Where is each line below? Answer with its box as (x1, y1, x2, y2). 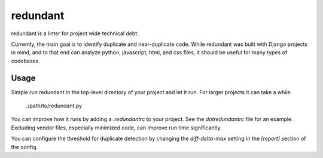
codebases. (11, 57, 40, 64)
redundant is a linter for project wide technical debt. (11, 30, 139, 37)
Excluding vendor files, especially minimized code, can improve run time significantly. (11, 124, 222, 131)
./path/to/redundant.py (26, 102, 83, 110)
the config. (11, 143, 38, 150)
